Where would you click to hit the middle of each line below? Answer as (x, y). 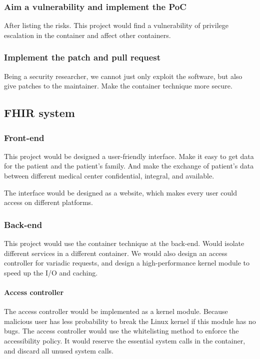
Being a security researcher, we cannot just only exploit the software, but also (123, 76)
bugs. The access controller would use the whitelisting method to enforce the (121, 331)
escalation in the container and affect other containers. (87, 35)
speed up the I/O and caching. (51, 272)
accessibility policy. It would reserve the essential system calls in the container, (125, 340)
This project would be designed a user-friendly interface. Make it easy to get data (129, 156)
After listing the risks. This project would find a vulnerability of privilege (116, 25)
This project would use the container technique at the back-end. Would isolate (124, 243)
